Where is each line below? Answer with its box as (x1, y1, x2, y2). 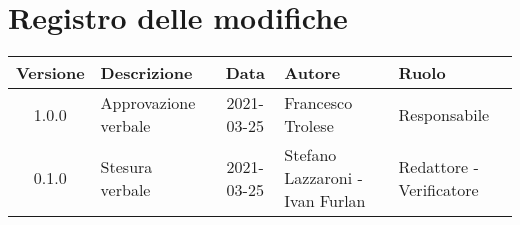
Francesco (284, 91, 353, 115)
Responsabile (398, 102, 490, 126)
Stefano (284, 143, 337, 167)
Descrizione (100, 61, 193, 85)
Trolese (284, 114, 334, 138)
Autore (284, 61, 341, 85)
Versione (16, 61, 85, 85)
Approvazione (100, 91, 196, 115)
